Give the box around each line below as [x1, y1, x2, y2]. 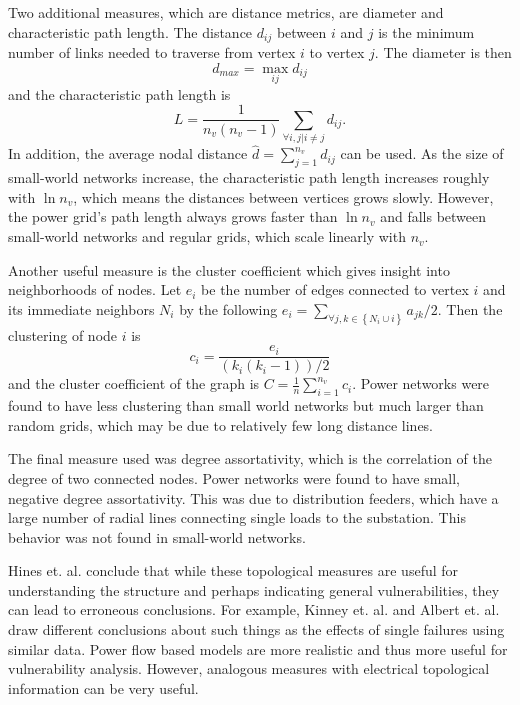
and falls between [380, 206, 487, 227]
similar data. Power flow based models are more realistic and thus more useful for [8, 638, 508, 659]
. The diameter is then [374, 42, 512, 63]
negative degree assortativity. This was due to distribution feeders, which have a [8, 487, 499, 508]
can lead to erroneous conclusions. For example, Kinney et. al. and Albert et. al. [8, 599, 500, 620]
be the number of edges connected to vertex [201, 279, 469, 300]
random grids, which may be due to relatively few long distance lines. [8, 414, 434, 435]
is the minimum [378, 21, 475, 42]
